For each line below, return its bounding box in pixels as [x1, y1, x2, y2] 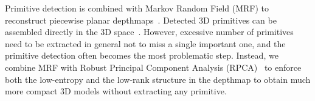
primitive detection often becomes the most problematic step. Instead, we [5, 49, 279, 62]
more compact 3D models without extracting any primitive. [5, 85, 227, 97]
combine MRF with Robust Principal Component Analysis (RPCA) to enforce [5, 60, 302, 73]
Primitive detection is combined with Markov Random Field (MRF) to [5, 2, 269, 14]
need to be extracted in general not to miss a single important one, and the [5, 37, 286, 50]
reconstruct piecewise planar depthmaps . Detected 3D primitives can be [5, 13, 277, 26]
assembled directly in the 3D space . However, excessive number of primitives [5, 25, 294, 38]
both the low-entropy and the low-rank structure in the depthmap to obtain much [5, 73, 311, 85]
